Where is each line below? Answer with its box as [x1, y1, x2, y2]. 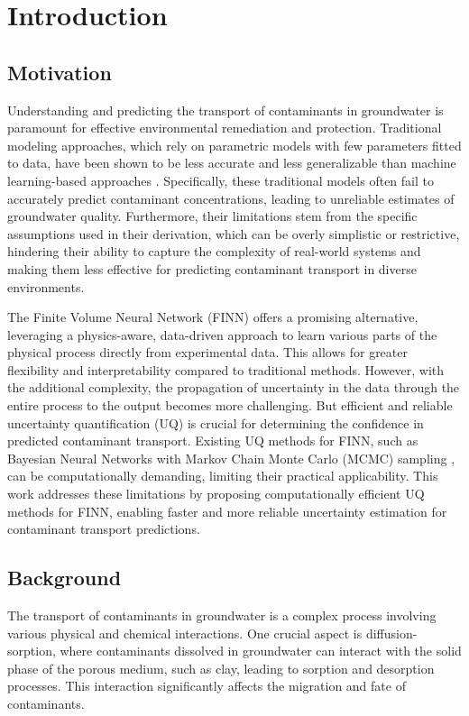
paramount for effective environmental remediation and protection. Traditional [7, 118, 442, 137]
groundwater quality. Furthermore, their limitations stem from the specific [7, 207, 418, 225]
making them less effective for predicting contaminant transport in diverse [7, 259, 417, 278]
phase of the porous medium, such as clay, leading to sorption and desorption [7, 658, 435, 677]
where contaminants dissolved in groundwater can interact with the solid [60, 641, 462, 660]
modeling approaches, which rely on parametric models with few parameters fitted [7, 135, 462, 154]
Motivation [7, 58, 112, 86]
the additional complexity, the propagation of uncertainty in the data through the [7, 378, 460, 397]
